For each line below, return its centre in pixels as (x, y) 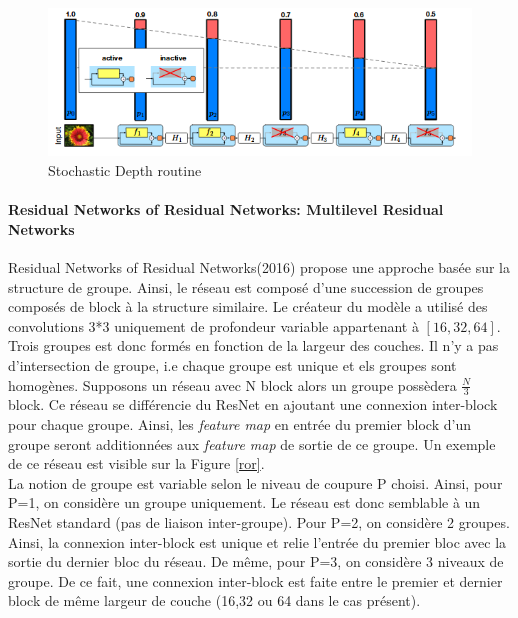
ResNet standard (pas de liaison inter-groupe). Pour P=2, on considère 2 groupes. (259, 521)
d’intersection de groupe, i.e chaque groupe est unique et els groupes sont (232, 364)
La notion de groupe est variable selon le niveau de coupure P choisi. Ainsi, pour (255, 482)
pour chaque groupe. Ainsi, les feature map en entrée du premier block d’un (239, 423)
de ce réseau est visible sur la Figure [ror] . (136, 463)
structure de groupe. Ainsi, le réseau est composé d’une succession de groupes (246, 286)
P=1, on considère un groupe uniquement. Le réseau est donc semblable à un (244, 502)
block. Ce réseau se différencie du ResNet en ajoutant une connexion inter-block (253, 404)
